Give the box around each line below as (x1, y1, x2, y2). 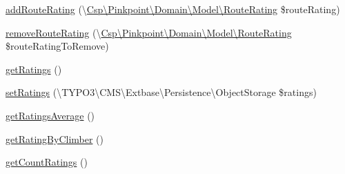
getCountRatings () (6, 155, 88, 169)
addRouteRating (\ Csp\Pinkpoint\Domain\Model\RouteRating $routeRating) (6, 2, 340, 16)
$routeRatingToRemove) (6, 39, 109, 53)
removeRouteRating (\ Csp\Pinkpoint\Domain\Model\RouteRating (6, 25, 292, 39)
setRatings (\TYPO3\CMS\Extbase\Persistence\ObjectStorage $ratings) (6, 85, 317, 99)
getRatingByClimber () (6, 131, 103, 146)
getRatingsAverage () (6, 108, 95, 122)
